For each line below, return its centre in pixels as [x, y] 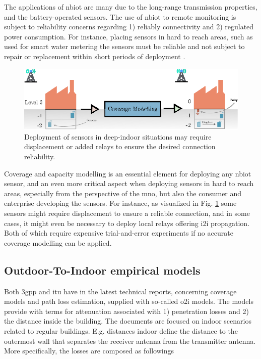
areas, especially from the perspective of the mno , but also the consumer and [123, 193]
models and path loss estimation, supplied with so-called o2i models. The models [129, 301]
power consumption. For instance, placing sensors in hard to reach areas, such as [128, 36]
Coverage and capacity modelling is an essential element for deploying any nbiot [128, 173]
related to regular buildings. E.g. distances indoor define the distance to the [121, 330]
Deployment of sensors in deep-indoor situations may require [118, 136]
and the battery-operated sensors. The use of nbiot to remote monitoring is [120, 16]
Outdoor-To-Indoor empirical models [102, 270]
